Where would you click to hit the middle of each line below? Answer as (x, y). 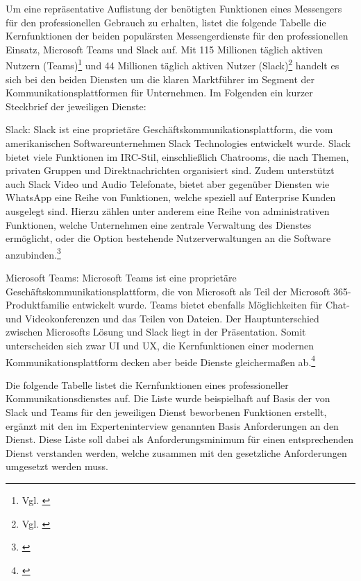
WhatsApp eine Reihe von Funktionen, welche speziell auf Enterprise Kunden (171, 197)
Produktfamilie (37, 305)
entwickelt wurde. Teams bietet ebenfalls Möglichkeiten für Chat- (211, 305)
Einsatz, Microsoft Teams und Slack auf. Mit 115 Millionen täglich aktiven (165, 49)
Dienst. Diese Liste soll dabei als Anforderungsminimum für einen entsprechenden (180, 439)
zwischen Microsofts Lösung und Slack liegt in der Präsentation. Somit (156, 332)
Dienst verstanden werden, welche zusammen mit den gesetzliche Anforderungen (176, 452)
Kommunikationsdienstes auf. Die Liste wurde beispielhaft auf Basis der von (168, 398)
